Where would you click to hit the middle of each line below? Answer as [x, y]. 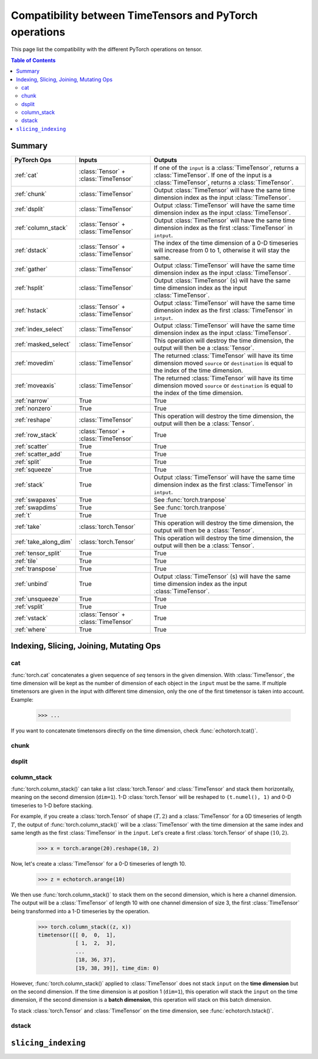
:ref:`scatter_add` [38, 454]
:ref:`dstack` [31, 250]
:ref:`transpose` [36, 568]
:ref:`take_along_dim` [44, 541]
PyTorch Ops [33, 160]
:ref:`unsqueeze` [37, 598]
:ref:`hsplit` [29, 288]
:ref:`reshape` [33, 420]
